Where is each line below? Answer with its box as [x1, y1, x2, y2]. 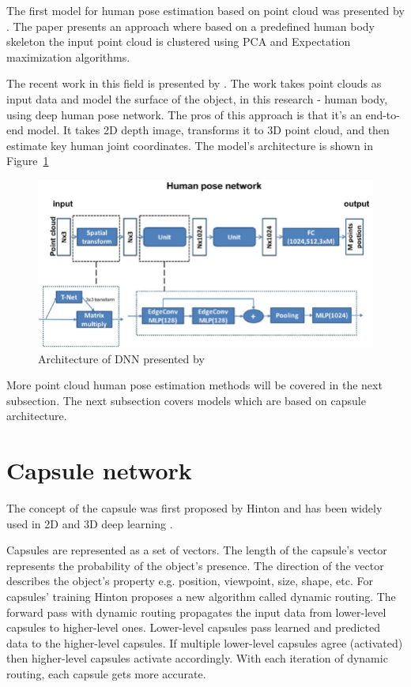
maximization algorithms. [6, 48, 130, 65]
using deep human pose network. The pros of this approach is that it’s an [6, 106, 362, 122]
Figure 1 [6, 152, 49, 169]
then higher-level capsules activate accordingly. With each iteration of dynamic [6, 650, 388, 666]
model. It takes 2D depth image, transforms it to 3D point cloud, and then [27, 122, 390, 138]
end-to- [365, 106, 400, 122]
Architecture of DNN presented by [38, 350, 205, 366]
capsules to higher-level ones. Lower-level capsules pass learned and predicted [6, 619, 380, 636]
